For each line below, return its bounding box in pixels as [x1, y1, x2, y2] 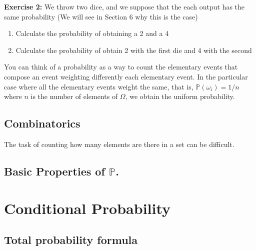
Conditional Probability [4, 197, 171, 218]
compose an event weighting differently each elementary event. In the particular [4, 71, 248, 81]
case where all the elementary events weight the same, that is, [4, 81, 193, 91]
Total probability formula [4, 232, 138, 247]
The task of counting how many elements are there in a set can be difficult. [4, 138, 234, 149]
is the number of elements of [30, 91, 118, 101]
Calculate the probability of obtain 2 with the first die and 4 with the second [15, 44, 252, 55]
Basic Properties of [4, 163, 105, 178]
